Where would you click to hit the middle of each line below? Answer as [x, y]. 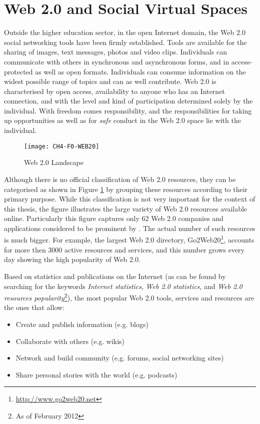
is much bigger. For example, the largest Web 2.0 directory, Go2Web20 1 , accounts [129, 239]
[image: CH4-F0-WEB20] [62, 146]
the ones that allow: [34, 307]
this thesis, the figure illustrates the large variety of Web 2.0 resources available [126, 208]
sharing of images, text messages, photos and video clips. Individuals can [115, 52]
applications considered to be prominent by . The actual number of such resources [130, 228]
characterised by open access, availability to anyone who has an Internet [114, 91]
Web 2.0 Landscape [54, 162]
